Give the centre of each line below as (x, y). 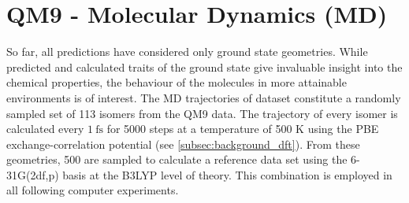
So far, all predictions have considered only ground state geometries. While (187, 52)
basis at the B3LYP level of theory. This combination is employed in (227, 174)
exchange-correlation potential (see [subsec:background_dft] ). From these (183, 144)
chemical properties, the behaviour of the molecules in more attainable (177, 82)
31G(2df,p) (33, 174)
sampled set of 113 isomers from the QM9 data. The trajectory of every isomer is (202, 113)
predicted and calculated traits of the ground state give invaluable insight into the (204, 66)
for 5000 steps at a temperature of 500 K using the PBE (243, 129)
